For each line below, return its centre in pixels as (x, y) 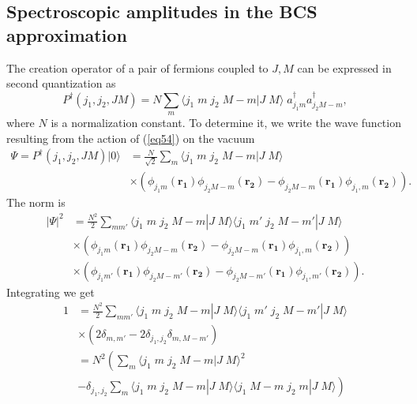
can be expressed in (344, 67)
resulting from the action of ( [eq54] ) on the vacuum (131, 138)
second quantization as (61, 83)
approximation (67, 34)
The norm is (36, 202)
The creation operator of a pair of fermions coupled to (137, 67)
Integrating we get (51, 292)
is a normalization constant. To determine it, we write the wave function (226, 122)
